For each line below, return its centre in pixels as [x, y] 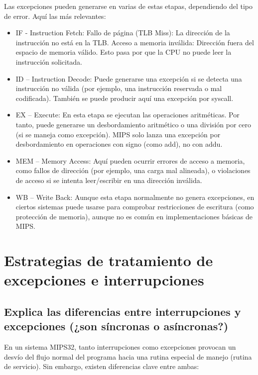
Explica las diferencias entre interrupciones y [123, 311]
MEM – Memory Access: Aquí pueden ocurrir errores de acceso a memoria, [130, 160]
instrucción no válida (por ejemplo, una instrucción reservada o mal [119, 88]
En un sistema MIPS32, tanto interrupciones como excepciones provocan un [120, 347]
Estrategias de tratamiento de [109, 260]
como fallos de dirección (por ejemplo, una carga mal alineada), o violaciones [133, 170]
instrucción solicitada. [49, 61]
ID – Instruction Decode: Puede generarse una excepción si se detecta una [129, 78]
